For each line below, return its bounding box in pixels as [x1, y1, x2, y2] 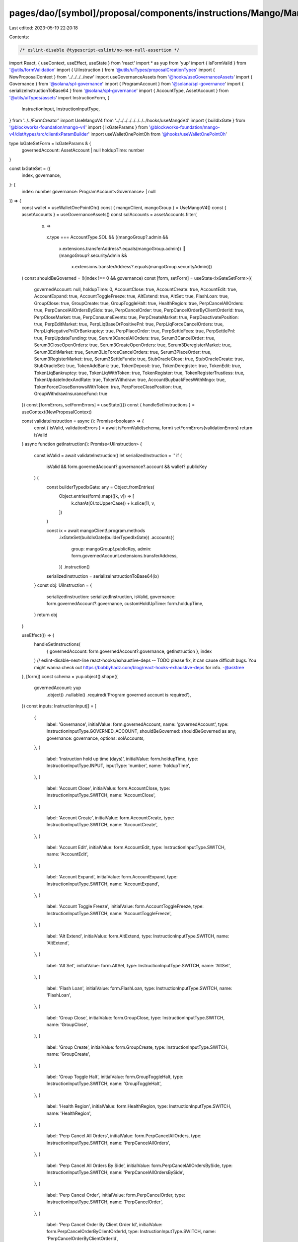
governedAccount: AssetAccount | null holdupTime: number [21, 147, 145, 154]
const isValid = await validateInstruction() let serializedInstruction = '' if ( [34, 452, 182, 458]
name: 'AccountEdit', [46, 851, 89, 857]
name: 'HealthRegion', [46, 1110, 92, 1116]
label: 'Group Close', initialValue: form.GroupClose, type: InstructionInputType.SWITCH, [46, 1014, 225, 1020]
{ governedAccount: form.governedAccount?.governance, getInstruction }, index [46, 648, 212, 654]
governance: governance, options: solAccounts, [46, 735, 145, 741]
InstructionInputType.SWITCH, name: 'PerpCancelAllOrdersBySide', [46, 1169, 185, 1175]
